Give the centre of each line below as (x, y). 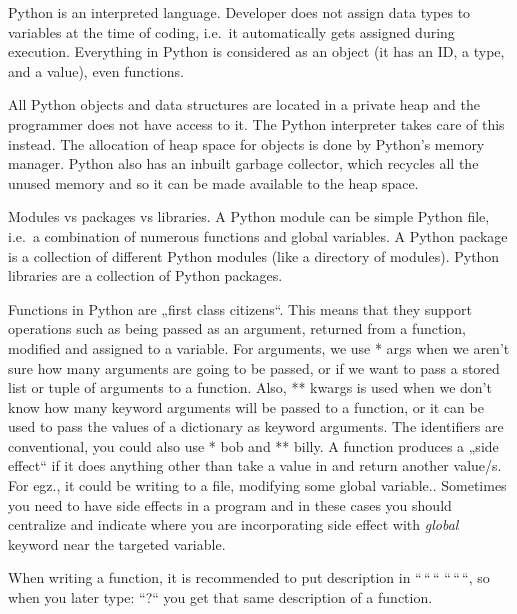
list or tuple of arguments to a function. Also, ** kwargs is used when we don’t (250, 387)
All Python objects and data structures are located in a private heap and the (244, 104)
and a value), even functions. (96, 70)
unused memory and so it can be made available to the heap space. (213, 182)
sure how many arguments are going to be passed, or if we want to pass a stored (254, 367)
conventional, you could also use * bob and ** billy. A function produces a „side (253, 445)
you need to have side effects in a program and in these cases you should (230, 504)
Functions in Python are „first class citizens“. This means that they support (240, 308)
